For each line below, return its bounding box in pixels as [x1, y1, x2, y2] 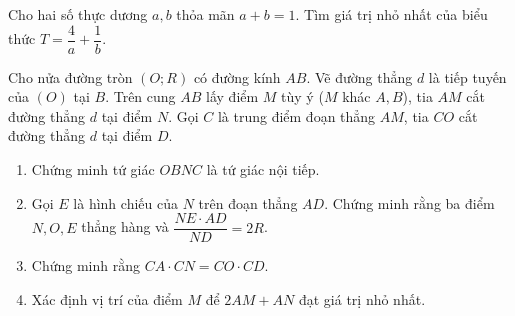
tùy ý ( [281, 86, 324, 107]
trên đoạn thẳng [198, 192, 298, 213]
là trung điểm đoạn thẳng [217, 105, 376, 126]
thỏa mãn [176, 4, 235, 24]
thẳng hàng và [81, 216, 169, 237]
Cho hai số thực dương [8, 4, 148, 24]
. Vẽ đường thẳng [306, 66, 413, 87]
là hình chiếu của [73, 192, 178, 213]
